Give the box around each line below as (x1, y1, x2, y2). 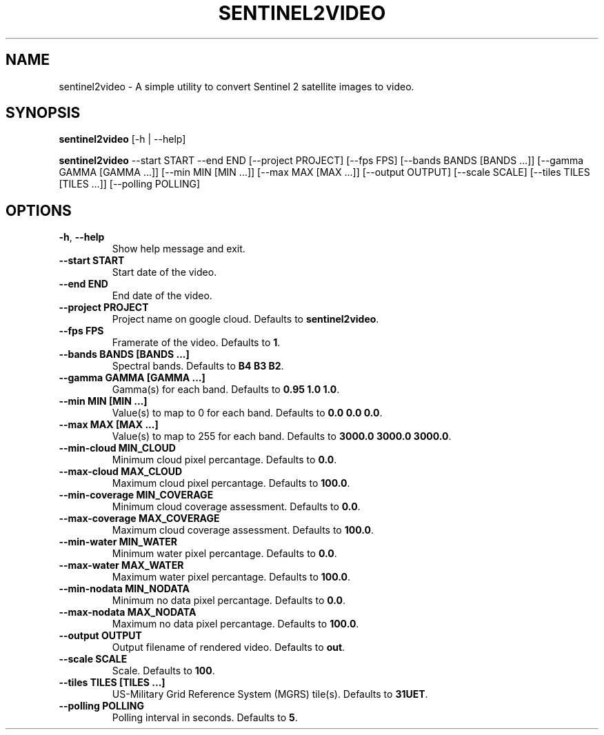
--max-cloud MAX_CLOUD (59, 465, 183, 478)
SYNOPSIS (6, 104, 81, 122)
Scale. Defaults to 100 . (112, 665, 215, 677)
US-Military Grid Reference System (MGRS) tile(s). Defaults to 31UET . (112, 688, 428, 701)
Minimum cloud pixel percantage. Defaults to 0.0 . (112, 454, 337, 466)
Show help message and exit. (112, 243, 245, 255)
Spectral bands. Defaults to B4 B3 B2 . (112, 360, 284, 372)
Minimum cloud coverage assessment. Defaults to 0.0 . (112, 501, 361, 513)
